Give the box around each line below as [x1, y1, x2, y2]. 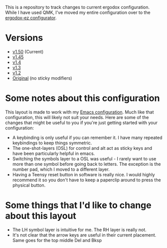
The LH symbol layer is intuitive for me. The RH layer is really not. [12, 227, 147, 233]
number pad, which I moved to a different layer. [12, 166, 110, 172]
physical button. [12, 182, 46, 188]
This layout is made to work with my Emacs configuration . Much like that [5, 109, 154, 115]
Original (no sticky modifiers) [12, 75, 72, 81]
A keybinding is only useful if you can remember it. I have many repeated [12, 134, 163, 140]
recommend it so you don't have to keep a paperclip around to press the [12, 177, 161, 183]
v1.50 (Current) [12, 48, 44, 54]
